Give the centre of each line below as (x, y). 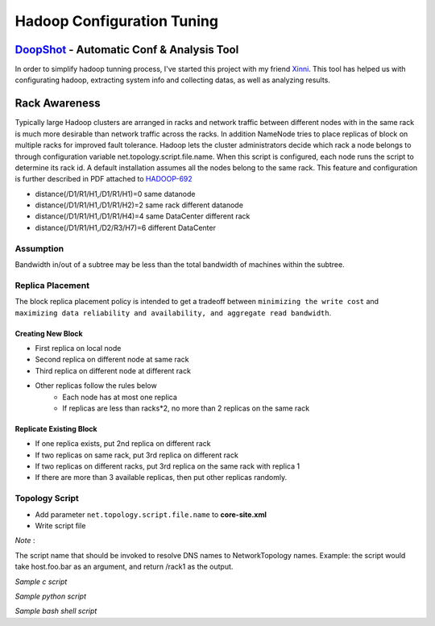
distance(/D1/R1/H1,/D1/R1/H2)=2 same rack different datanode (139, 205)
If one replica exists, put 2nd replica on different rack (123, 444)
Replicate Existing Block (56, 428)
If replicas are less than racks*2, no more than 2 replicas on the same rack (186, 408)
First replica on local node (78, 348)
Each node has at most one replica (120, 397)
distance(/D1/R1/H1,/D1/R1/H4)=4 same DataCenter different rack (143, 216)
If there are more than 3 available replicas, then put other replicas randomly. (161, 478)
